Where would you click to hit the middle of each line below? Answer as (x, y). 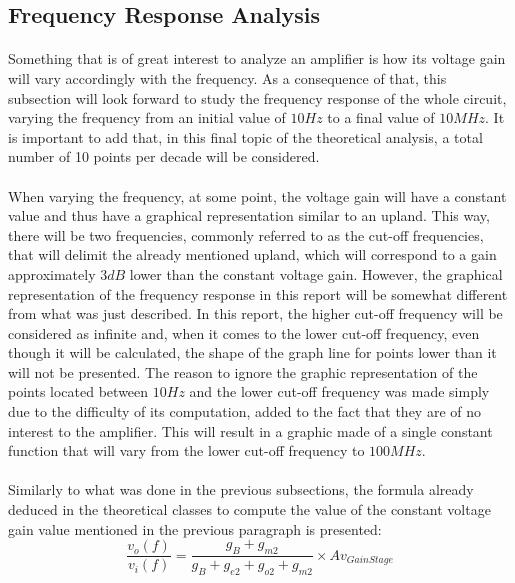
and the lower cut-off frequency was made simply (339, 391)
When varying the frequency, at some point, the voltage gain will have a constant (257, 195)
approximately (52, 273)
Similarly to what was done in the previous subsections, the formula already (241, 489)
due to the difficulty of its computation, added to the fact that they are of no (245, 411)
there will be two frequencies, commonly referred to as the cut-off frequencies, (246, 234)
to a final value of (381, 117)
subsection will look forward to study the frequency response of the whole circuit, (257, 97)
